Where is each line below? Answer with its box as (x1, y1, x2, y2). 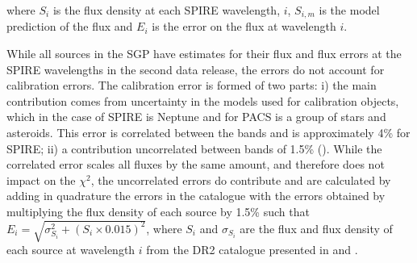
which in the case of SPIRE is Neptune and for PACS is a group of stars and (6, 108, 386, 125)
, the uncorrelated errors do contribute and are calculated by (90, 171, 391, 188)
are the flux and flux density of (240, 219, 393, 236)
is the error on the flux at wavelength (152, 18, 336, 35)
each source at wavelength (6, 241, 136, 258)
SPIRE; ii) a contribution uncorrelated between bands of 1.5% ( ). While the (6, 140, 382, 157)
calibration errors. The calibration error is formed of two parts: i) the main (6, 77, 377, 94)
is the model (319, 2, 380, 18)
